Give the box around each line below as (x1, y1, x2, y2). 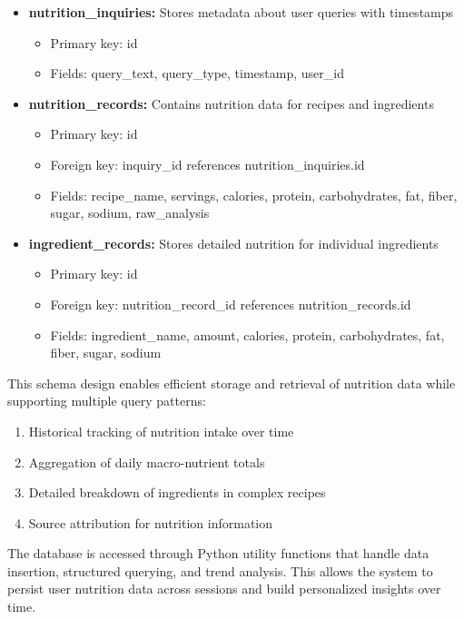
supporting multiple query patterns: (7, 391, 206, 410)
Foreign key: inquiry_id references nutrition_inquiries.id (50, 154, 365, 173)
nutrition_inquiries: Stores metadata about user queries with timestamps (28, 3, 454, 21)
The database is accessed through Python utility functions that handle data (7, 544, 429, 563)
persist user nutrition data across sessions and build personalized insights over (7, 579, 441, 598)
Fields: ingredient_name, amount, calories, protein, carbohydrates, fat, (50, 325, 445, 344)
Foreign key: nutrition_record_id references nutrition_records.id (50, 294, 411, 313)
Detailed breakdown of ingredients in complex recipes (28, 483, 326, 502)
